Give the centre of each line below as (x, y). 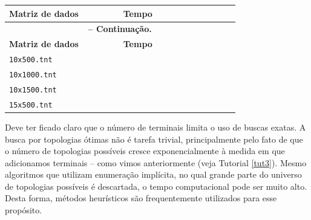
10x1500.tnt (33, 90)
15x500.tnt (31, 105)
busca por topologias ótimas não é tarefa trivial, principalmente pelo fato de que (154, 139)
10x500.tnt (31, 60)
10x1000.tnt (33, 75)
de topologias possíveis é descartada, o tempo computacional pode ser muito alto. (156, 186)
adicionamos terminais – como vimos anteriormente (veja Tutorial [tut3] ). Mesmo (156, 162)
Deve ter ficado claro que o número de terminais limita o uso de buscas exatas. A (155, 127)
